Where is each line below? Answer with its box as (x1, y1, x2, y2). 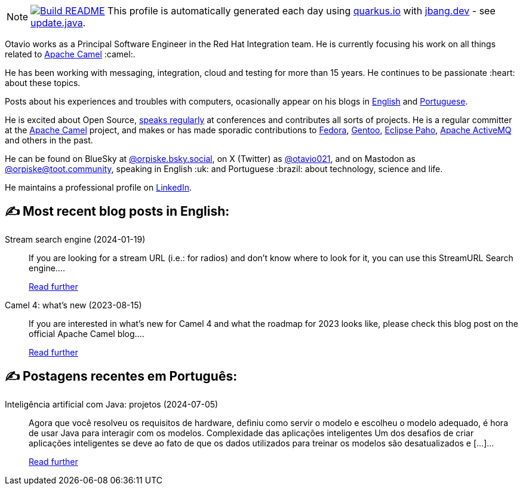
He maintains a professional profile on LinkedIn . (5, 182, 192, 192)
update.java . (30, 17, 86, 29)
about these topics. (5, 78, 81, 88)
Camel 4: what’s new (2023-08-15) (5, 299, 142, 310)
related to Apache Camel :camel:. (5, 49, 136, 59)
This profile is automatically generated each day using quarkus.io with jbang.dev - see (107, 5, 496, 17)
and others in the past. (5, 135, 93, 145)
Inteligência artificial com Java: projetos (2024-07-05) (5, 399, 219, 409)
